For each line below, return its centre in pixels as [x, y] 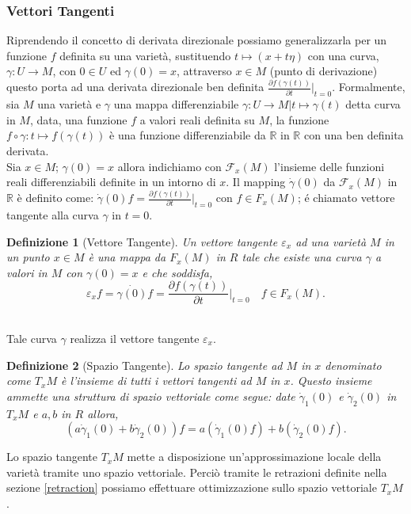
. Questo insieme [331, 381]
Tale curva [32, 338]
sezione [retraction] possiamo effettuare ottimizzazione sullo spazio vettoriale [192, 487]
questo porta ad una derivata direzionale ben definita [135, 87]
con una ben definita [354, 135]
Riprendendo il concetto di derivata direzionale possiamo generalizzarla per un [197, 40]
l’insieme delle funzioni [329, 166]
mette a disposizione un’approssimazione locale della [254, 457]
